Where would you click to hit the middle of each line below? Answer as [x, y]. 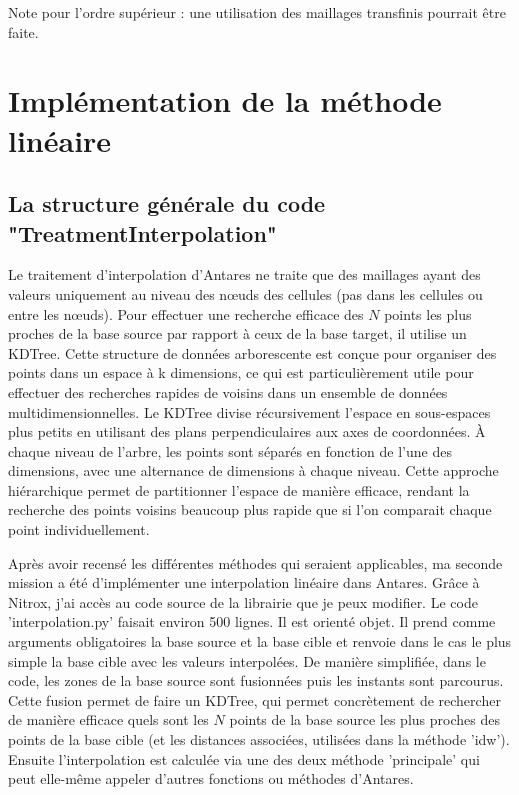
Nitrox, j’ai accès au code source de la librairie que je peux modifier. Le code [243, 601]
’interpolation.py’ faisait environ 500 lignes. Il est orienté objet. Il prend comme [252, 621]
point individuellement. [79, 529]
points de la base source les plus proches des [364, 719]
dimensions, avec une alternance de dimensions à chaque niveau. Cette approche [253, 470]
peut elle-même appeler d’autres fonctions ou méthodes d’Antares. [211, 778]
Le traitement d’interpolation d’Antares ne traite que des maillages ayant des [244, 274]
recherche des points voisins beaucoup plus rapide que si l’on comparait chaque [250, 509]
